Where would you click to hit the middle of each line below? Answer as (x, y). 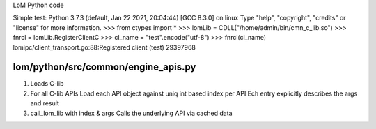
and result (45, 103)
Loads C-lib (47, 84)
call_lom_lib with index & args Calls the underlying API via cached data (131, 113)
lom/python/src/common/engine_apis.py (104, 67)
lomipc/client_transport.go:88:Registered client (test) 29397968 (104, 47)
